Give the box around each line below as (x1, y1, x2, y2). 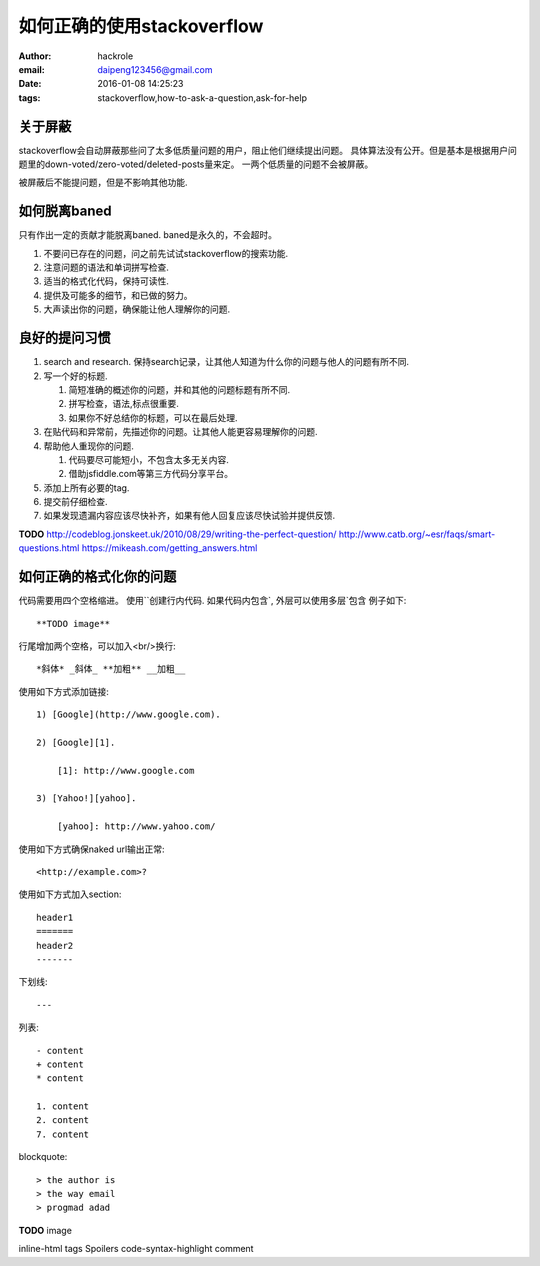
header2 (36, 940, 74, 951)
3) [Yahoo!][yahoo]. (36, 793, 137, 804)
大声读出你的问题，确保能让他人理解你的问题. (43, 303, 231, 315)
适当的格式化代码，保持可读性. (43, 275, 170, 287)
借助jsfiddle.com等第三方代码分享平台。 (68, 468, 234, 480)
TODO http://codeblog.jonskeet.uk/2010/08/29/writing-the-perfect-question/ (18, 528, 337, 540)
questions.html (18, 542, 80, 554)
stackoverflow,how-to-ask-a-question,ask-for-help (97, 91, 307, 104)
